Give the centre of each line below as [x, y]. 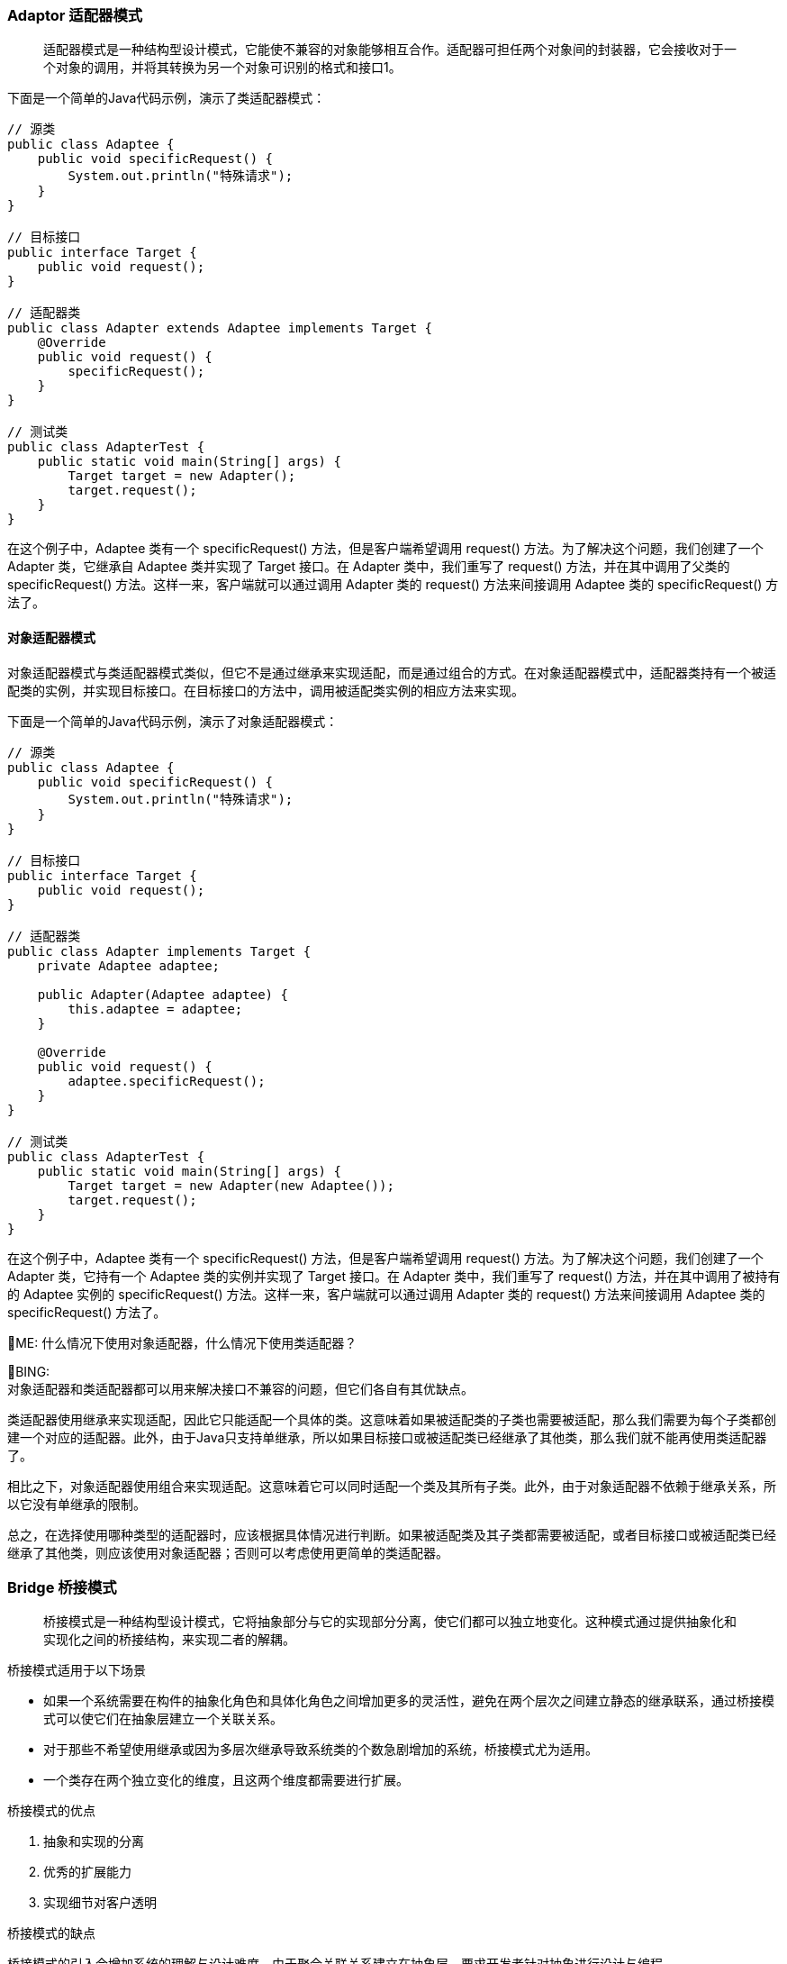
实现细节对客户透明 [100, 1903]
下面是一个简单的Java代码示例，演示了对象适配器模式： [173, 721]
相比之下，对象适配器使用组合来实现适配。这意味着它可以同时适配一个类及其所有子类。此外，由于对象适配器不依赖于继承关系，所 [392, 1486]
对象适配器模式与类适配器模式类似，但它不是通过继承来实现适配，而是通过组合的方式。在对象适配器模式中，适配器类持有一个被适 [392, 672]
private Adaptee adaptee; [129, 965]
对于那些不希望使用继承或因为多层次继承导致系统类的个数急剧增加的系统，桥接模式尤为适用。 [321, 1750]
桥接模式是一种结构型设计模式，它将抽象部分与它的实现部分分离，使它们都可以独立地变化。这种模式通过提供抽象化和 [390, 1622]
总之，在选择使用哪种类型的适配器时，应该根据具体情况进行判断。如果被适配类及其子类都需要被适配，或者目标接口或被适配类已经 [392, 1534]
